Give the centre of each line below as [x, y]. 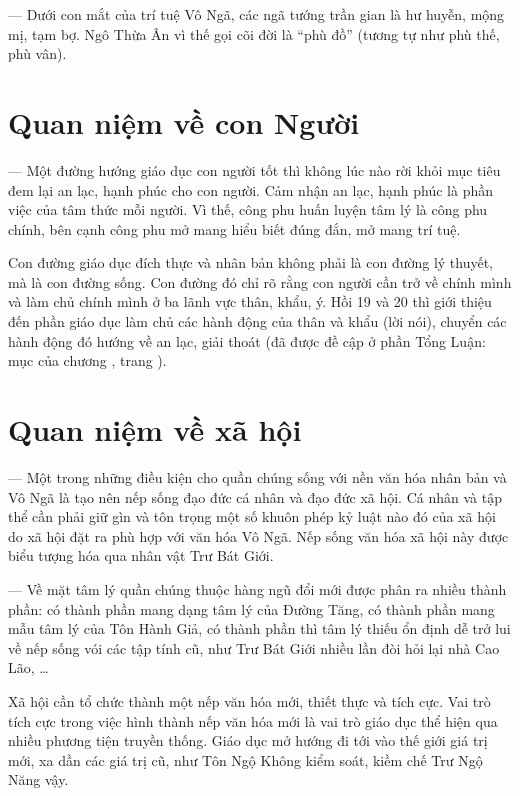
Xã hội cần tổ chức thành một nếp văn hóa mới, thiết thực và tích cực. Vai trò [249, 700]
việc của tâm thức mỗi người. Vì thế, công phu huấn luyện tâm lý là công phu [248, 209]
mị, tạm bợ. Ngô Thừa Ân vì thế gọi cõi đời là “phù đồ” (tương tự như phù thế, [254, 33]
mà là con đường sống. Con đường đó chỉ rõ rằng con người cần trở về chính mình [260, 281]
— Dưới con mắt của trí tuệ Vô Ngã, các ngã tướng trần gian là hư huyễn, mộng [256, 14]
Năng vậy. [38, 779]
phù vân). [37, 53]
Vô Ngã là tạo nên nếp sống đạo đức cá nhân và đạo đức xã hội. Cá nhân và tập [255, 496]
